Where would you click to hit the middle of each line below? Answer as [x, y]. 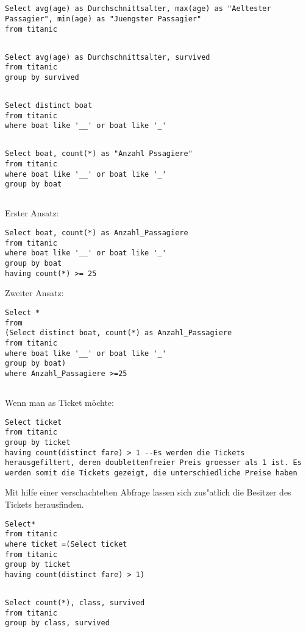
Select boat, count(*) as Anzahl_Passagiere [97, 233]
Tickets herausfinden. [44, 504]
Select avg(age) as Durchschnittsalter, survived [108, 57]
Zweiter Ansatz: [34, 293]
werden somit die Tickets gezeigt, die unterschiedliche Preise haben [151, 473]
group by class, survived [57, 623]
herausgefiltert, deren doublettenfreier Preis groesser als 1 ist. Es [153, 463]
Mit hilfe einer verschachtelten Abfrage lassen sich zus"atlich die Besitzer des [148, 492]
